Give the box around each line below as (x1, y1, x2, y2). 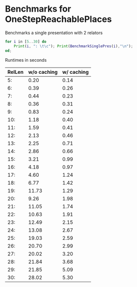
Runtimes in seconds (5, 57, 47, 63)
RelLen (7, 68, 24, 75)
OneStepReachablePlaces (5, 14, 112, 25)
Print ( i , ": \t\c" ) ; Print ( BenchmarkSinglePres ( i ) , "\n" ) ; (14, 44, 133, 49)
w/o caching (28, 68, 58, 75)
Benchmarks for (5, 3, 71, 15)
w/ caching (62, 68, 89, 75)
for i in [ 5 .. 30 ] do (5, 39, 47, 44)
